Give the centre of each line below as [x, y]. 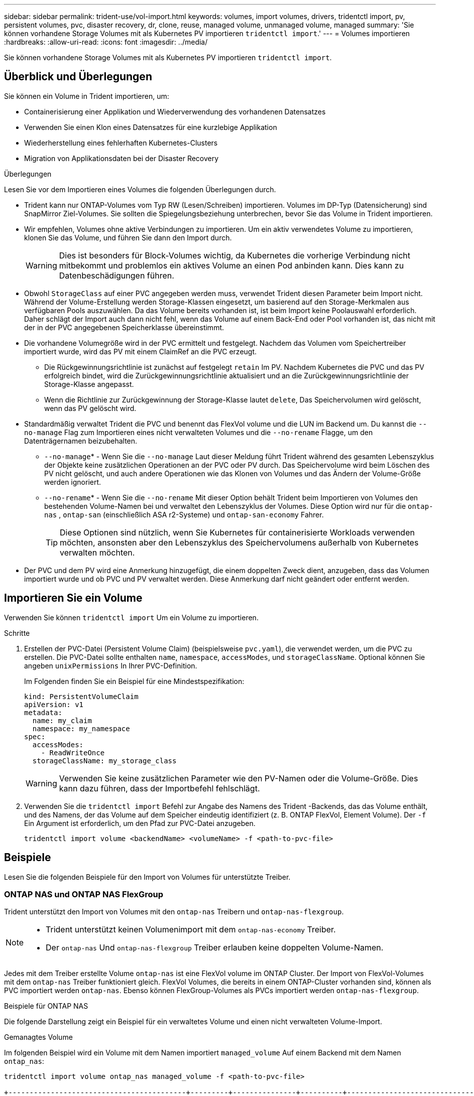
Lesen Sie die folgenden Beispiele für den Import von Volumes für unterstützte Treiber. [147, 877]
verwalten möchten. [97, 552]
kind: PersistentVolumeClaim [81, 696]
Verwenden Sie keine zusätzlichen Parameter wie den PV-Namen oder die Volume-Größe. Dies [239, 778]
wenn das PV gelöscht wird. [90, 408]
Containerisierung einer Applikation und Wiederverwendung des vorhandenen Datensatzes [175, 111]
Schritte [17, 633]
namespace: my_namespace [81, 728]
